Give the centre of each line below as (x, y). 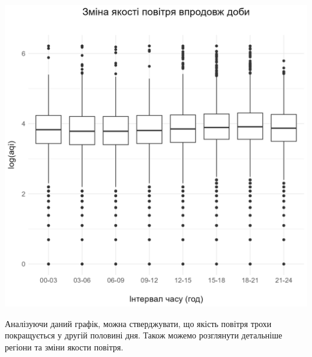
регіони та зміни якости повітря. (64, 347)
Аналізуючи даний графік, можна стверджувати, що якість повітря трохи (138, 323)
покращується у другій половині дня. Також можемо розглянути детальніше (144, 335)
